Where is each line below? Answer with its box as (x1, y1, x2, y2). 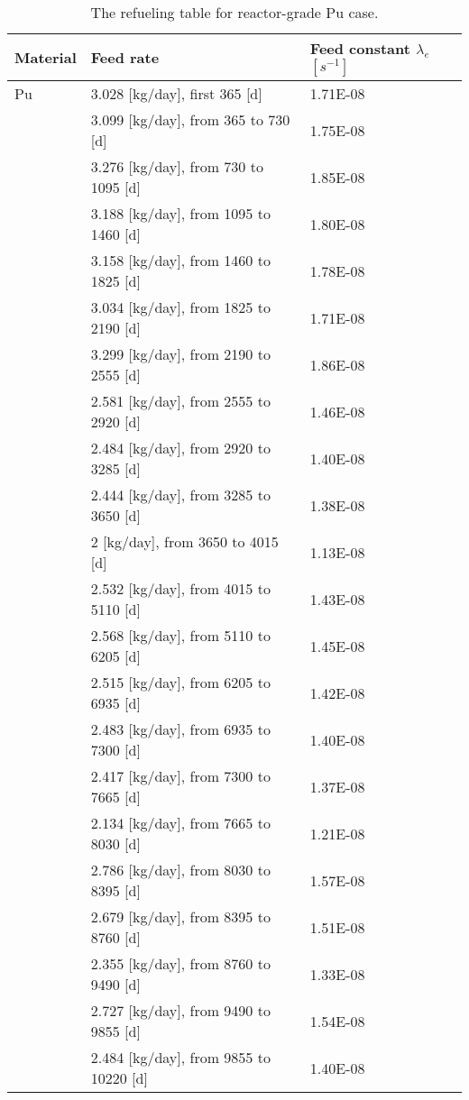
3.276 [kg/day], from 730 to (90, 156, 263, 177)
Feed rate (90, 47, 160, 68)
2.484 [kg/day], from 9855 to (90, 1047, 271, 1068)
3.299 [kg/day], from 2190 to (90, 344, 271, 364)
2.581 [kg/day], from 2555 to (90, 390, 271, 411)
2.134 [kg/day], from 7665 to (90, 812, 271, 833)
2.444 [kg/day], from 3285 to (90, 484, 271, 505)
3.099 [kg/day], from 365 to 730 (90, 109, 290, 130)
